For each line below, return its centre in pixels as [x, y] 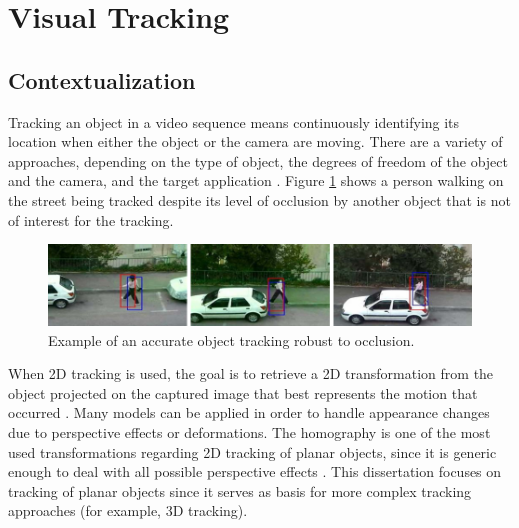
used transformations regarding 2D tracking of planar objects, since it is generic [252, 451]
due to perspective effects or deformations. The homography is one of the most [249, 431]
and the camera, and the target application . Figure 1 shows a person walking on [256, 180]
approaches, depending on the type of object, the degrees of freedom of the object [258, 160]
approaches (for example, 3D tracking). [128, 510]
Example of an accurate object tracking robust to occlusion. [231, 339]
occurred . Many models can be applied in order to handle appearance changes [249, 412]
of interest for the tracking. [91, 219]
